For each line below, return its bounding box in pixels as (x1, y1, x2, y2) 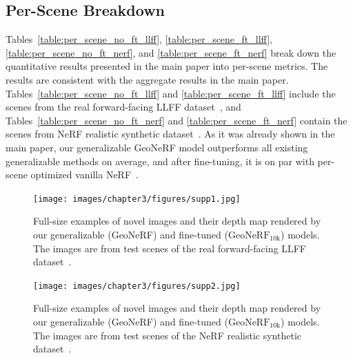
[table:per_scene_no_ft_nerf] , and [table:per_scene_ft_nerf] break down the (6, 45, 336, 59)
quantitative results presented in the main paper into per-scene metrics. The (6, 59, 328, 73)
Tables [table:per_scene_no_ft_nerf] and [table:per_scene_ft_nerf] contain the (6, 113, 347, 127)
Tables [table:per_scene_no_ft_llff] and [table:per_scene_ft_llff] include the (6, 86, 336, 100)
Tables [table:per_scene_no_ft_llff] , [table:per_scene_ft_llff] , (6, 32, 272, 46)
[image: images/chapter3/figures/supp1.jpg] (33, 194, 241, 204)
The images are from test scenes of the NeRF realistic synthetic (33, 328, 301, 342)
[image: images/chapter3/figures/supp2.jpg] (33, 281, 241, 291)
